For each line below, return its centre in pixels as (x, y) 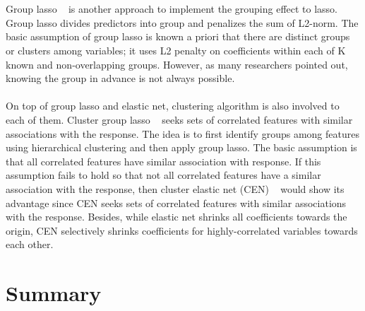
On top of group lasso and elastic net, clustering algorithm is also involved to (173, 106)
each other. (30, 244)
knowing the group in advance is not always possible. (120, 78)
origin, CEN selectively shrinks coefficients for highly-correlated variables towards (182, 230)
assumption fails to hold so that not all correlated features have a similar (163, 175)
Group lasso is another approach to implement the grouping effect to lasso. (172, 9)
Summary (54, 293)
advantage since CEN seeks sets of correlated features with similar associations (176, 203)
